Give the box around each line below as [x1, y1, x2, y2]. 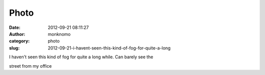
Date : [9, 25, 21, 30]
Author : [9, 31, 26, 37]
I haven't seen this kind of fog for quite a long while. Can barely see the [9, 54, 154, 60]
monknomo [48, 31, 71, 37]
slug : [9, 45, 20, 51]
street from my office [9, 63, 52, 69]
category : [9, 38, 30, 44]
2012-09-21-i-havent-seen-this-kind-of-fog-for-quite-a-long [48, 45, 171, 51]
